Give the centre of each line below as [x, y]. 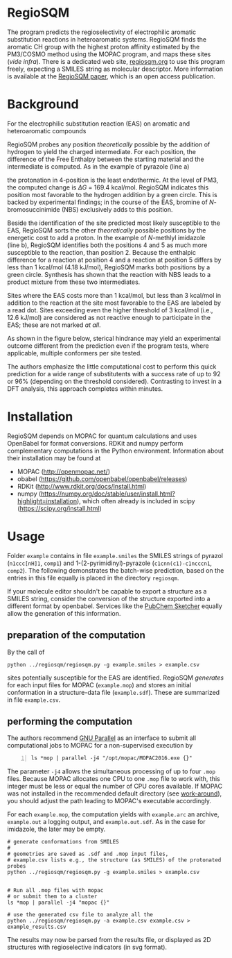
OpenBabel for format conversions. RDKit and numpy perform [95, 443]
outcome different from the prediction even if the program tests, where [108, 346]
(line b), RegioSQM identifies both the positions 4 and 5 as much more [107, 245]
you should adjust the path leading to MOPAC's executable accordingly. [109, 801]
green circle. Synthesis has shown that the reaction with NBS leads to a [109, 274]
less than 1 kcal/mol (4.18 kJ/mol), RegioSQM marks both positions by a [109, 267]
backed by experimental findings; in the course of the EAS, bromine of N [111, 202]
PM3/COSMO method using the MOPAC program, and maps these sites [109, 54]
